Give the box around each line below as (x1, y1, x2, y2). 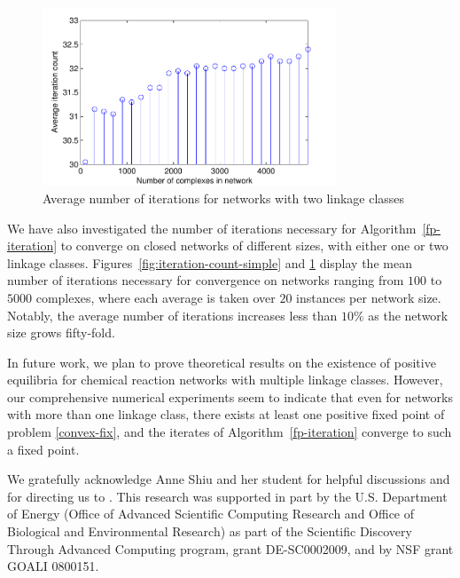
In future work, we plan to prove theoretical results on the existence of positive (7, 352, 436, 371)
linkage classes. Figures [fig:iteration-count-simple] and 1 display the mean (7, 253, 412, 272)
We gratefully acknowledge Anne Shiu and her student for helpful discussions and (7, 470, 450, 488)
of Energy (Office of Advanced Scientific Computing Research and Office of (7, 504, 415, 523)
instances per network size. (296, 288, 441, 306)
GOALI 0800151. (7, 557, 99, 575)
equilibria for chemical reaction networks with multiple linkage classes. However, (7, 370, 443, 389)
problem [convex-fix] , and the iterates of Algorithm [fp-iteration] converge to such (7, 423, 452, 441)
